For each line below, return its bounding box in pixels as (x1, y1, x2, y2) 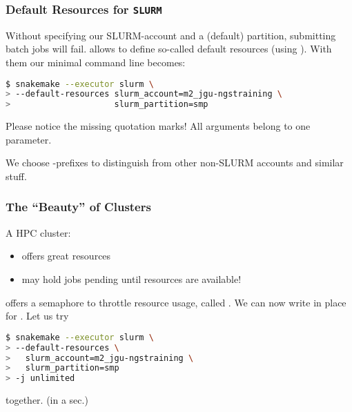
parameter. (6, 132, 52, 146)
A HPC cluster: (6, 225, 71, 239)
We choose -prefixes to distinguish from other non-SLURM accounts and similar (6, 155, 344, 170)
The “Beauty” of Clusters (6, 198, 151, 215)
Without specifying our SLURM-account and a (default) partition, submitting (6, 28, 336, 42)
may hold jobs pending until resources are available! (21, 271, 242, 286)
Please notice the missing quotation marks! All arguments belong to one (6, 119, 311, 133)
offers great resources (21, 248, 111, 263)
